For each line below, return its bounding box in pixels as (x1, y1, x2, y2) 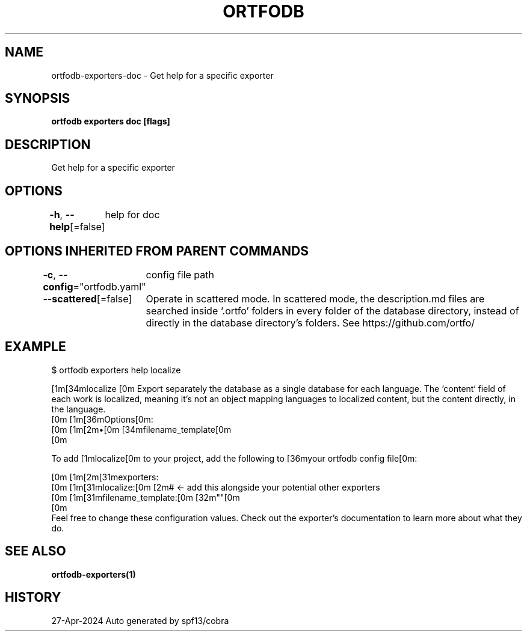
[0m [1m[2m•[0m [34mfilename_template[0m (51, 424, 232, 435)
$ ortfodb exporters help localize (51, 364, 181, 375)
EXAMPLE (5, 339, 66, 355)
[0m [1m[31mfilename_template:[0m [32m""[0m (51, 492, 240, 503)
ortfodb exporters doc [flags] (51, 116, 170, 127)
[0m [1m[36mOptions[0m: (51, 414, 153, 424)
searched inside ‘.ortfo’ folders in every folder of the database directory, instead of (146, 304, 519, 317)
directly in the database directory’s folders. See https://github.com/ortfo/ (146, 316, 475, 329)
